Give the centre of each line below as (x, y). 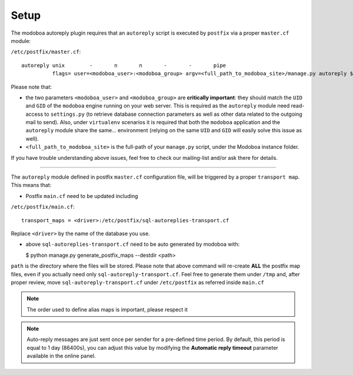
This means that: (31, 185)
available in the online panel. (61, 356)
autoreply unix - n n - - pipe (124, 65)
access (34, 114)
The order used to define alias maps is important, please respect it (107, 309)
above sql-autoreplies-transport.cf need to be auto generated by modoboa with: (133, 245)
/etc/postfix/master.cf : (46, 52)
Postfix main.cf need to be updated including (82, 196)
